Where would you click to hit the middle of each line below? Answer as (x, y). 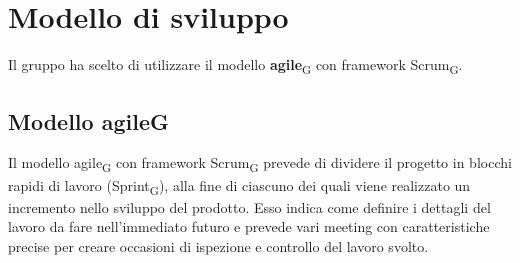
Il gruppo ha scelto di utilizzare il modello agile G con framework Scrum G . (235, 65)
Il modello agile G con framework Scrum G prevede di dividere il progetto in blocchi (260, 164)
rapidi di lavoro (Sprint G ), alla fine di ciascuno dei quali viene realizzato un (239, 186)
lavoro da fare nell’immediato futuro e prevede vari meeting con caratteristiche (249, 226)
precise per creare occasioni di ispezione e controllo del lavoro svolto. (218, 245)
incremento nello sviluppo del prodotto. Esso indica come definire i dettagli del (249, 206)
